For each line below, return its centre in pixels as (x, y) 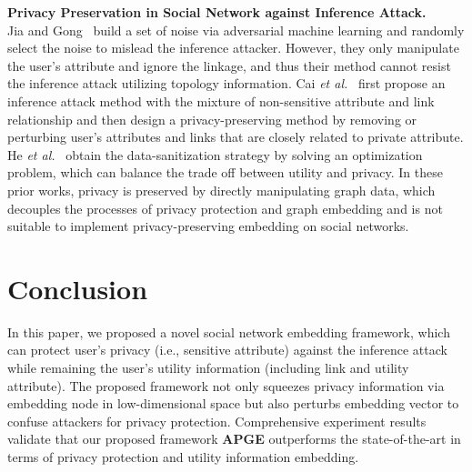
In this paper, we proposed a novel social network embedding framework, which (229, 331)
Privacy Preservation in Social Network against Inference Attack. (217, 12)
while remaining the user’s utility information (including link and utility (208, 368)
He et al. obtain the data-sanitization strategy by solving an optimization (215, 154)
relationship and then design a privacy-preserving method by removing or (212, 119)
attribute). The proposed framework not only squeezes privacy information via (226, 385)
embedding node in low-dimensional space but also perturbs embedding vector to (233, 403)
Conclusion (78, 288)
